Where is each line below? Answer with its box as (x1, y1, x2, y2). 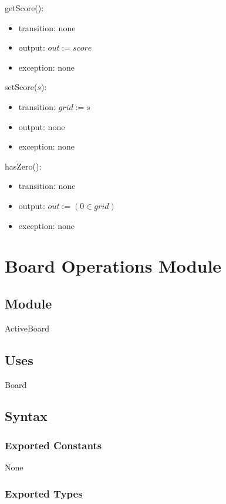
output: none (18, 120, 65, 132)
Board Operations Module (5, 254, 222, 278)
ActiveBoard (5, 321, 50, 334)
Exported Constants (5, 437, 102, 452)
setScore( (5, 81, 38, 93)
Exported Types (5, 486, 83, 500)
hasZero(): (5, 160, 42, 172)
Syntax (5, 407, 48, 425)
